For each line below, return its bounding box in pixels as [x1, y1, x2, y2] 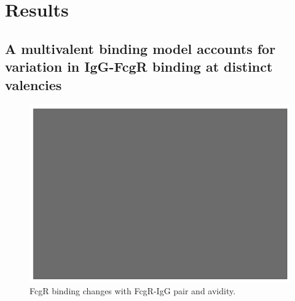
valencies [5, 75, 62, 94]
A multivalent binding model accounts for [5, 39, 276, 58]
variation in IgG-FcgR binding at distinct [5, 57, 273, 76]
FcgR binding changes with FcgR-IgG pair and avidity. [29, 284, 236, 297]
